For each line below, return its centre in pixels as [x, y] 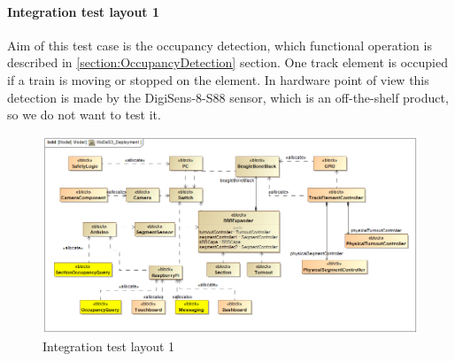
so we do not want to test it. [84, 115]
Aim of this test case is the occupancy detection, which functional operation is [220, 45]
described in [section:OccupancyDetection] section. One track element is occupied [227, 62]
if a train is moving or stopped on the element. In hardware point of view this [218, 79]
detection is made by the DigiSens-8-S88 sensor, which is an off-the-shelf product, [228, 97]
